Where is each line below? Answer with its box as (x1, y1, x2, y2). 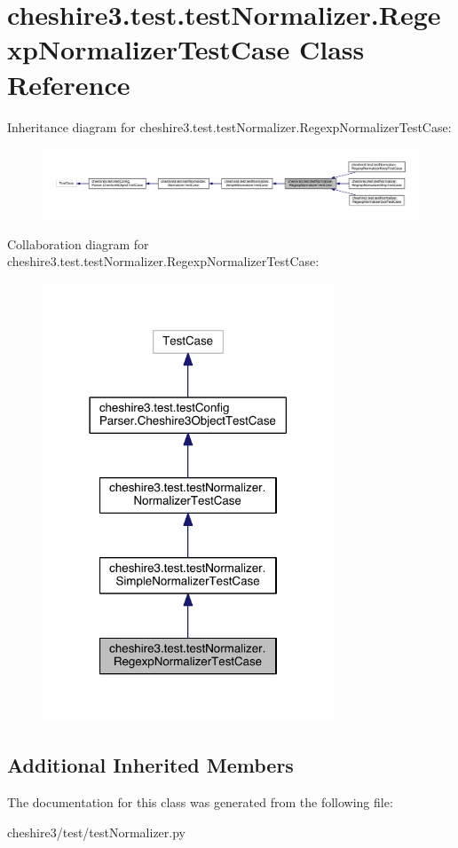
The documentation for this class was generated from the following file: (7, 793, 393, 812)
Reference (7, 66, 130, 102)
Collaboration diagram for (7, 234, 149, 253)
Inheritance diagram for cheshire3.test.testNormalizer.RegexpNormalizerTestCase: (7, 117, 452, 136)
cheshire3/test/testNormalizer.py (7, 822, 186, 841)
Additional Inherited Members (7, 751, 294, 779)
